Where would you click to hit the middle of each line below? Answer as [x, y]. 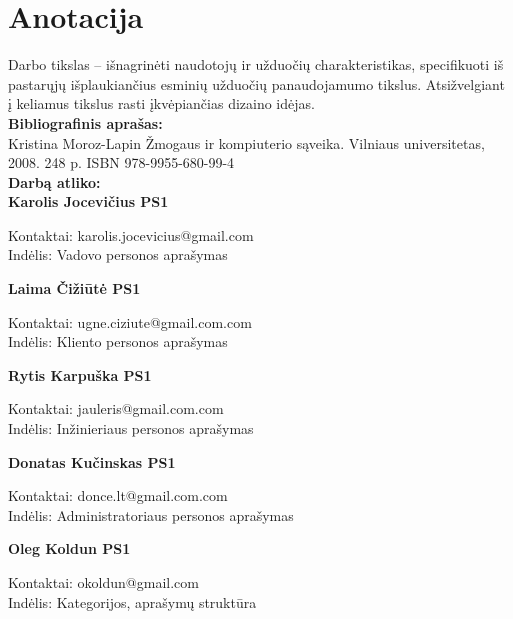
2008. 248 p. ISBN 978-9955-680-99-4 [121, 162]
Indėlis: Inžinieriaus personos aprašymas [131, 428]
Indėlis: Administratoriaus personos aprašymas [151, 514]
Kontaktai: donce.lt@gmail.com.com [118, 495]
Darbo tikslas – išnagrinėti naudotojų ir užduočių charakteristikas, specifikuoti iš [256, 64]
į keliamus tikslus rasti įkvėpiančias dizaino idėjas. [161, 103]
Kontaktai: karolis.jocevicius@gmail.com [131, 234]
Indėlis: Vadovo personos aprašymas [118, 254]
